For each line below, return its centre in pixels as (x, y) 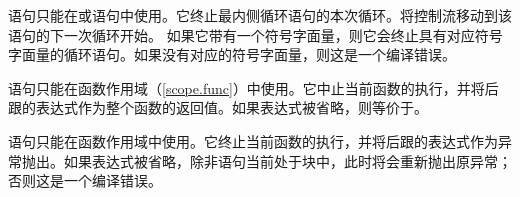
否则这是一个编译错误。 (85, 180)
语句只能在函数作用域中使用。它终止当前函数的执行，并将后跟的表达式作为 (253, 140)
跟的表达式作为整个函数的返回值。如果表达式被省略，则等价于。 (218, 107)
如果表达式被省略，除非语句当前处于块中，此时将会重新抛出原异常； (287, 160)
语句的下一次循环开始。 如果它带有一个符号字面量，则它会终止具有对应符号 (255, 34)
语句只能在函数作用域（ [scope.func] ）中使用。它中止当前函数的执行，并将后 (253, 87)
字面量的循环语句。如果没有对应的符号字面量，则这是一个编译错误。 (232, 54)
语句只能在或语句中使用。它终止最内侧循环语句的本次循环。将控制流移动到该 (260, 15)
